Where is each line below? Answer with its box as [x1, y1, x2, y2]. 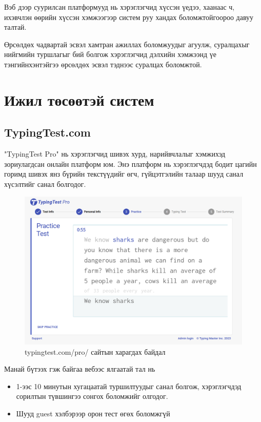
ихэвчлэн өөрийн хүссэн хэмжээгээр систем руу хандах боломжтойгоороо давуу [4, 11, 254, 22]
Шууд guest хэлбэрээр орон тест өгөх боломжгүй [16, 408, 170, 419]
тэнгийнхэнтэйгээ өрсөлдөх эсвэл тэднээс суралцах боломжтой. [4, 59, 202, 69]
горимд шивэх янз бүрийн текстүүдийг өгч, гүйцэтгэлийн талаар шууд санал [4, 168, 244, 179]
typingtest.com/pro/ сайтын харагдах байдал [25, 346, 166, 357]
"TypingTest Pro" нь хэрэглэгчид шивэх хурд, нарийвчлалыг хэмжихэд [4, 148, 226, 159]
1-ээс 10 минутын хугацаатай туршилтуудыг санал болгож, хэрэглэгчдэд [16, 380, 242, 391]
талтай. [4, 22, 27, 32]
